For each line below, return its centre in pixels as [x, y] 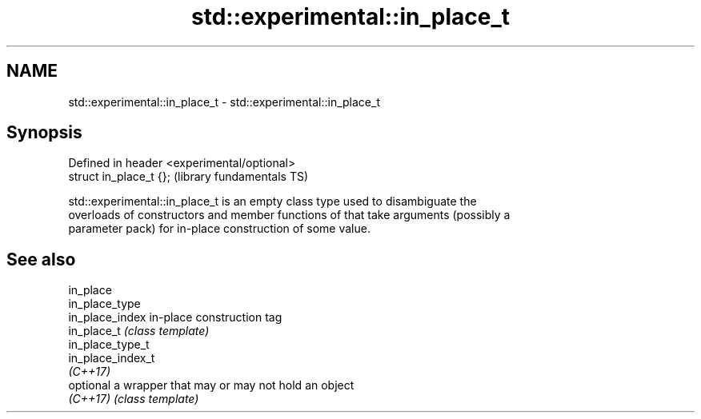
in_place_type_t [109, 345]
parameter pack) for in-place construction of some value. [219, 229]
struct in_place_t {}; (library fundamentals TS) [188, 177]
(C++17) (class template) [134, 399]
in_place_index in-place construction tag [175, 317]
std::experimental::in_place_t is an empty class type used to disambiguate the [272, 202]
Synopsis [44, 133]
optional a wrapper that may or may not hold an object [211, 385]
